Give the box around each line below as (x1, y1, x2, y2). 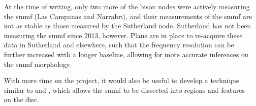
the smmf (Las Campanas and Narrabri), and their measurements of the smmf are (4, 11, 252, 21)
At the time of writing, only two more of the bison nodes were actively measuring (4, 1, 250, 11)
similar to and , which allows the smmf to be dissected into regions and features (4, 85, 245, 95)
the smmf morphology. (4, 59, 71, 69)
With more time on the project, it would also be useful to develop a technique (4, 75, 239, 85)
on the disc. (4, 94, 39, 105)
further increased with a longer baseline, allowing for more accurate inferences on (4, 49, 249, 59)
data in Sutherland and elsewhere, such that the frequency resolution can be (4, 40, 234, 50)
